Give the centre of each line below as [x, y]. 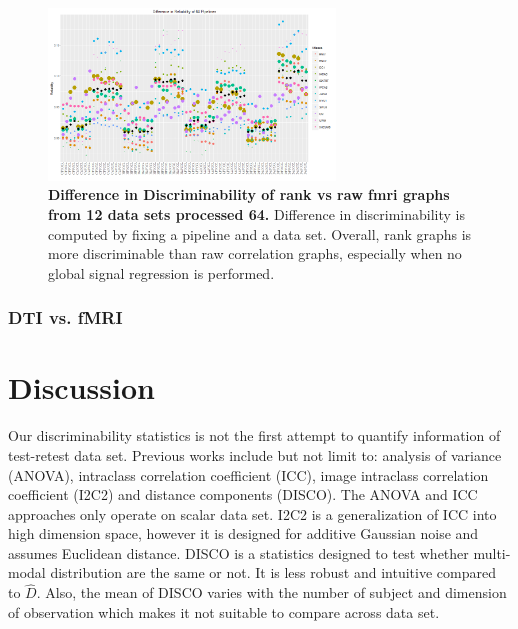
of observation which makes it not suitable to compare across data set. [224, 611]
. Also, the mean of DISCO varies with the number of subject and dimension [271, 592]
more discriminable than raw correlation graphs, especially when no [255, 253]
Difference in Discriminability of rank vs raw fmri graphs [249, 194]
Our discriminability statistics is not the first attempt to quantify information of [254, 435]
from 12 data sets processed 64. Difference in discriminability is [256, 213]
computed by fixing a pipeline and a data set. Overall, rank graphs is [260, 233]
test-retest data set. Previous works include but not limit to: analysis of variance [255, 454]
